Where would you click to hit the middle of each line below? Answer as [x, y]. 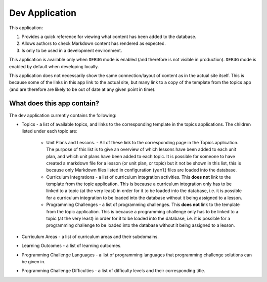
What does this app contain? [54, 103]
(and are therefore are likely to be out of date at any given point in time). [82, 89]
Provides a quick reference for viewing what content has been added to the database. [109, 37]
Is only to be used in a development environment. [72, 50]
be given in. [33, 262]
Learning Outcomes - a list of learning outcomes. [71, 246]
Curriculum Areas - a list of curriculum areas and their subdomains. [90, 237]
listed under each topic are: [49, 131]
